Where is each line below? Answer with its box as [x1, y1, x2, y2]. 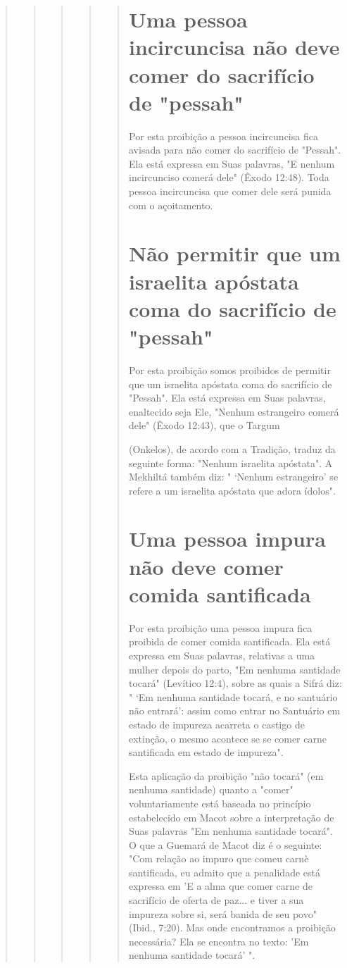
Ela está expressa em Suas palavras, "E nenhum [128, 156, 335, 170]
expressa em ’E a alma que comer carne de [128, 879, 313, 893]
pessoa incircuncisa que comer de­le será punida [128, 184, 332, 199]
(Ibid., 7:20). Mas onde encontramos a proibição [128, 920, 336, 935]
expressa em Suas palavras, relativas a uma [128, 647, 315, 662]
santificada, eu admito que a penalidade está [128, 864, 320, 879]
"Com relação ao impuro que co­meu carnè [128, 851, 309, 866]
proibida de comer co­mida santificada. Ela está [128, 634, 331, 649]
